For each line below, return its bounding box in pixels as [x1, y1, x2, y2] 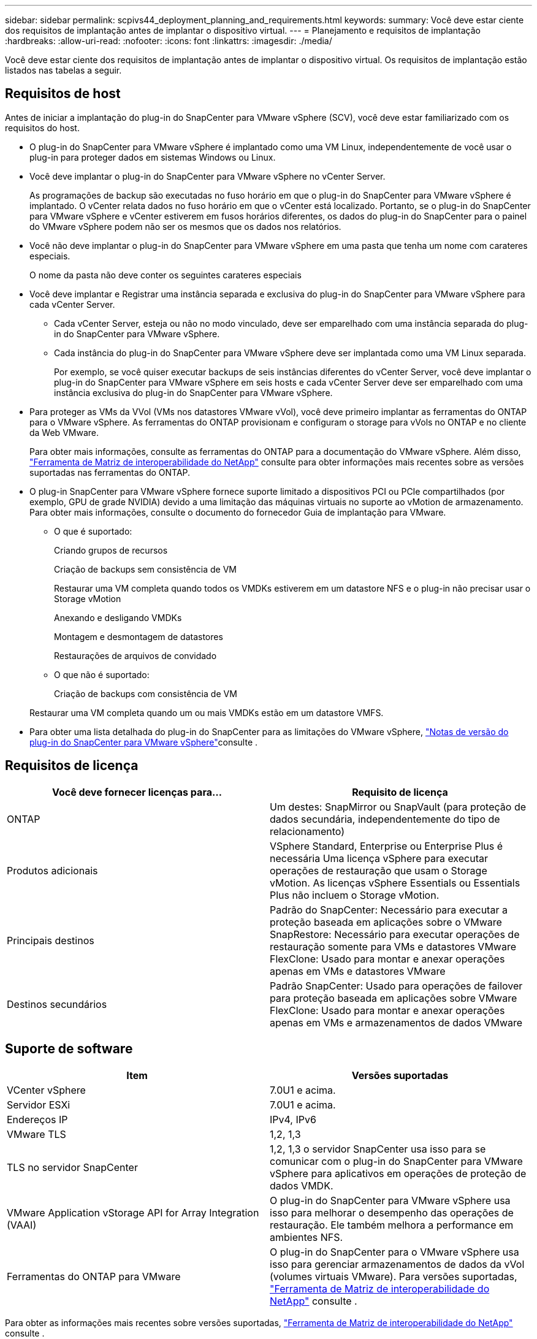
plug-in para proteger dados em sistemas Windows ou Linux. [29, 151, 276, 162]
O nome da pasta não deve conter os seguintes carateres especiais [29, 269, 302, 280]
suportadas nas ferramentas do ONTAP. [29, 467, 191, 478]
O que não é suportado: [54, 669, 150, 680]
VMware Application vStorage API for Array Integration [7, 1206, 259, 1219]
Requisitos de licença [5, 758, 139, 774]
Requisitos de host [5, 86, 121, 102]
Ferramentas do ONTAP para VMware [7, 1270, 181, 1283]
